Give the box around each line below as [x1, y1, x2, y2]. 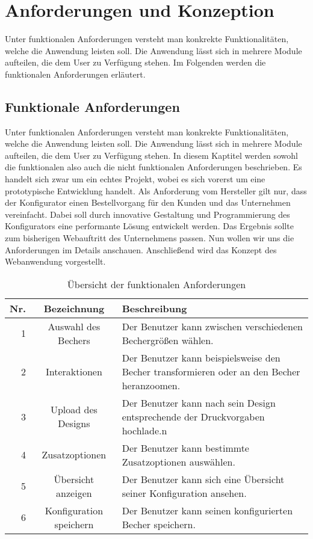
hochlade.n [122, 423, 167, 437]
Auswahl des [48, 319, 101, 333]
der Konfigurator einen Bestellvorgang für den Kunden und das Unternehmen [5, 196, 291, 209]
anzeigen [56, 485, 92, 500]
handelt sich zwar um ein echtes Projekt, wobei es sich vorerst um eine [5, 173, 265, 185]
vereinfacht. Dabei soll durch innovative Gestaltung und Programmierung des [5, 208, 290, 220]
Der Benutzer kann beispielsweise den [122, 350, 280, 365]
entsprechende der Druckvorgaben [122, 409, 265, 423]
